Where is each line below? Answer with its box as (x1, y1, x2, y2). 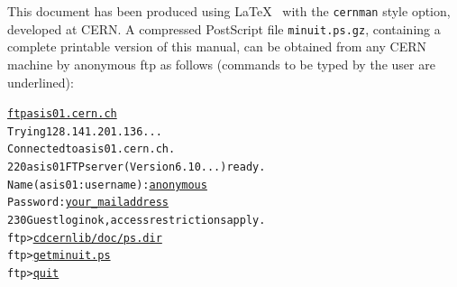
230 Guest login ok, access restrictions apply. (7, 214, 266, 227)
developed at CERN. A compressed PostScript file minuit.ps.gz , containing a (7, 19, 441, 38)
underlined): (7, 72, 74, 91)
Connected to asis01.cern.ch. (7, 143, 176, 156)
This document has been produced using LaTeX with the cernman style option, (7, 2, 451, 20)
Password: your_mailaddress (7, 196, 169, 209)
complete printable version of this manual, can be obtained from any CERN (7, 37, 427, 56)
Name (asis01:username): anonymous (7, 178, 207, 191)
